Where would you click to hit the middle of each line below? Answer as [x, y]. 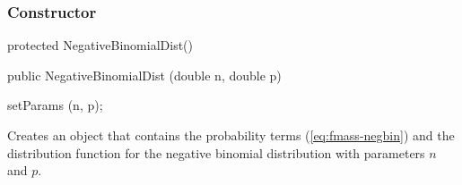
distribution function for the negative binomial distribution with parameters [216, 152]
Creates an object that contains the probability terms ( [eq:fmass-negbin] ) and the [231, 135]
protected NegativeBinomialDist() [100, 45]
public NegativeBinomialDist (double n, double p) [144, 75]
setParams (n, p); [55, 105]
